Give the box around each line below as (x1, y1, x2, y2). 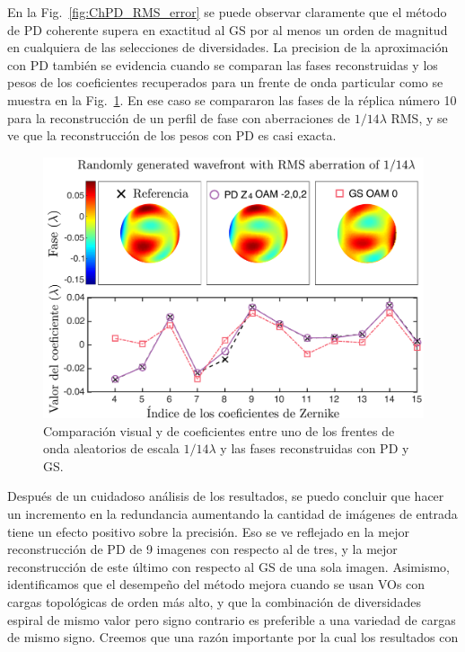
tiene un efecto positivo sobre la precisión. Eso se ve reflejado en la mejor (7, 522, 409, 540)
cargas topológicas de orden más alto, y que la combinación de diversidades (7, 592, 421, 611)
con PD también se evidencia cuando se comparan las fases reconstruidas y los (7, 55, 438, 74)
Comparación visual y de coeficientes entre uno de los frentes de (43, 421, 395, 440)
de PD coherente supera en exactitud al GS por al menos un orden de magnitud (7, 20, 448, 39)
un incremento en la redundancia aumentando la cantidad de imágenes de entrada (7, 504, 458, 522)
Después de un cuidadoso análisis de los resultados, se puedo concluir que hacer (7, 487, 444, 505)
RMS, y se (390, 108, 448, 127)
